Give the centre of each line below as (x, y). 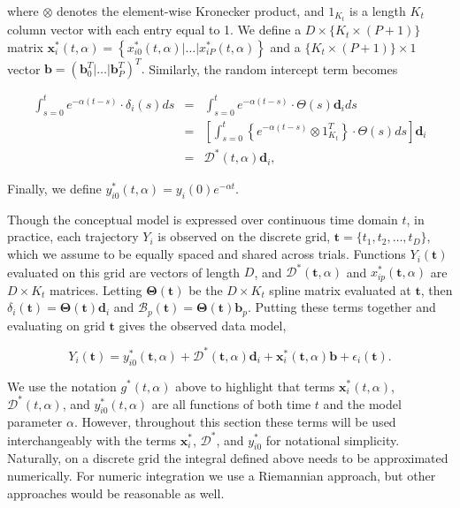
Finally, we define (54, 189)
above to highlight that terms (255, 386)
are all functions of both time (231, 403)
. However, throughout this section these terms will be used (235, 422)
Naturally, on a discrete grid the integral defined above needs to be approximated (228, 458)
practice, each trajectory (73, 236)
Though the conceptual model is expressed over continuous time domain (203, 219)
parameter (35, 422)
